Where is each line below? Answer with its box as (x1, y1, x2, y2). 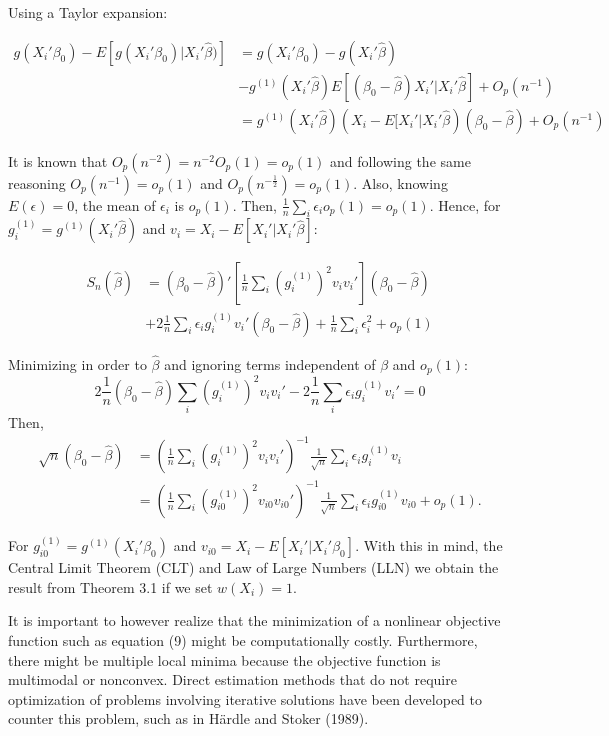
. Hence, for (429, 194, 501, 215)
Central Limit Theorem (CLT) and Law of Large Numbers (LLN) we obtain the (8, 557, 499, 578)
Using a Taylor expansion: (8, 2, 168, 22)
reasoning (8, 172, 66, 193)
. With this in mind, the (355, 535, 503, 556)
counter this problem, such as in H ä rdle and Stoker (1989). (8, 708, 369, 729)
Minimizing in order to (8, 353, 147, 374)
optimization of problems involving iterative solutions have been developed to (8, 688, 482, 709)
